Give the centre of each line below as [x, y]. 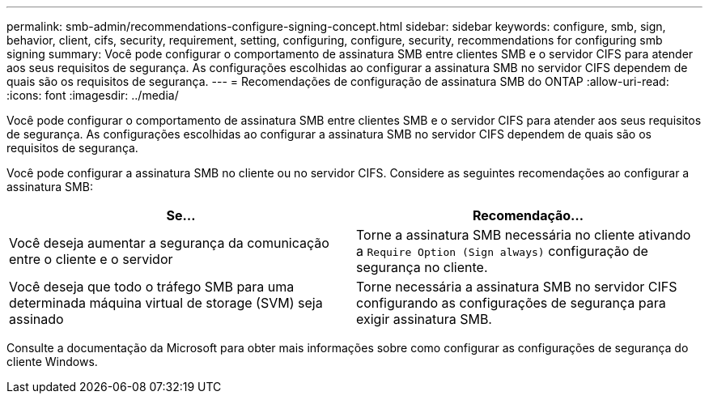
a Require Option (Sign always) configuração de [502, 251]
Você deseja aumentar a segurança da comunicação [169, 243]
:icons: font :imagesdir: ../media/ [93, 95]
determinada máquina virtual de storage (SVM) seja [166, 303]
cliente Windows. [52, 362]
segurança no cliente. [422, 267]
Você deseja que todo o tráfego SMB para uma [152, 287]
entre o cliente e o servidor [91, 259]
